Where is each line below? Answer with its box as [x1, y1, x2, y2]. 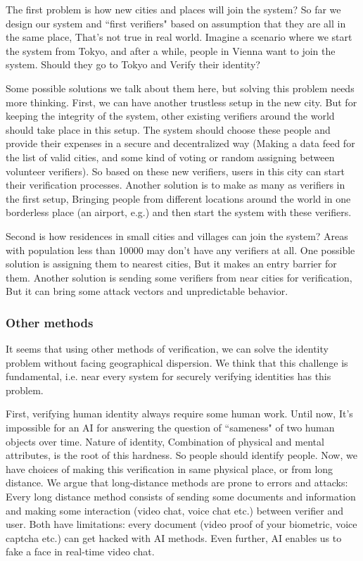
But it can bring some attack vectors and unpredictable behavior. [6, 284, 288, 298]
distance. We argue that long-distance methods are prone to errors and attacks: [6, 475, 348, 490]
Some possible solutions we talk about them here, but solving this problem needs [6, 80, 355, 95]
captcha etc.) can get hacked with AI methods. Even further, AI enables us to [6, 530, 342, 545]
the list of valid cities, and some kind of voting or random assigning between [6, 149, 335, 164]
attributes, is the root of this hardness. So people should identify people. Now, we [6, 448, 357, 462]
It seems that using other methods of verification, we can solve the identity [6, 341, 329, 356]
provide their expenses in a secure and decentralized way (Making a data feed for [6, 136, 355, 151]
